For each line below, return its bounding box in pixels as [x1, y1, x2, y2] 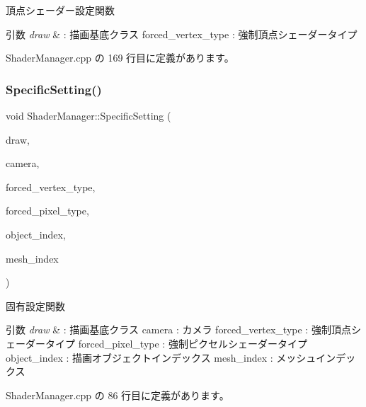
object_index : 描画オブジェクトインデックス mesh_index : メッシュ [6, 350, 316, 365]
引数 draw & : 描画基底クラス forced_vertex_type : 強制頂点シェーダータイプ [6, 26, 358, 41]
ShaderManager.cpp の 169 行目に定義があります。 [6, 50, 234, 65]
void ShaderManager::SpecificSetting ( [6, 108, 171, 122]
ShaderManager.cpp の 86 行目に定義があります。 [6, 387, 229, 402]
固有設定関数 [6, 298, 65, 313]
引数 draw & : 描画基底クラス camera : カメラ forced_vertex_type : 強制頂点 [6, 322, 351, 337]
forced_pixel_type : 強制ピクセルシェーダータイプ [78, 336, 307, 350]
